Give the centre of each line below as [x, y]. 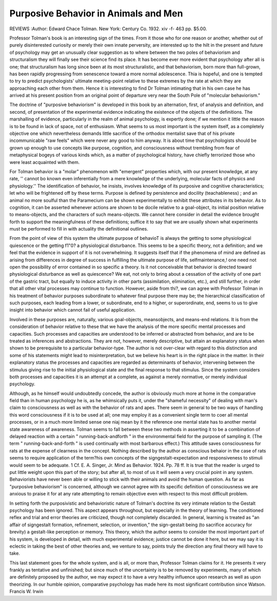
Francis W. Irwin [26, 591]
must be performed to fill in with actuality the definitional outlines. [79, 229]
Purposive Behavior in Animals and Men [96, 13]
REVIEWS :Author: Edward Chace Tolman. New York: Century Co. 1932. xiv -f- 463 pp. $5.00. [108, 29]
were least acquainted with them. [45, 162]
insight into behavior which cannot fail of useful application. [73, 310]
